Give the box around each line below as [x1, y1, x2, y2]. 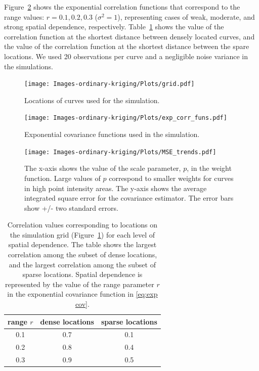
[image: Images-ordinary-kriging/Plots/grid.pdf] [24, 80, 195, 88]
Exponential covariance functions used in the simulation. [24, 129, 200, 140]
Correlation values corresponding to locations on [7, 219, 158, 230]
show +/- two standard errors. [24, 202, 118, 213]
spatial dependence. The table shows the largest [8, 239, 157, 250]
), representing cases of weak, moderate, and [117, 11, 255, 22]
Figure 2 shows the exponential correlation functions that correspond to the [4, 2, 240, 12]
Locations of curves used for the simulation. [24, 95, 160, 105]
